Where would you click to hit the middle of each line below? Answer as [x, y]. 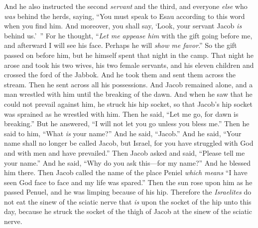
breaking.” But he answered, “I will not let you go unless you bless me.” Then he [127, 123]
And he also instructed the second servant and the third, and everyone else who [126, 6]
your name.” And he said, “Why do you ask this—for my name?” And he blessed [128, 162]
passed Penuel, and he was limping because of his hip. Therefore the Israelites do [128, 192]
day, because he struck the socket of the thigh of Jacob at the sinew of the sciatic [128, 211]
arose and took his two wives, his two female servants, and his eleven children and [129, 65]
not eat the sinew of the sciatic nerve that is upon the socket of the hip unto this [128, 201]
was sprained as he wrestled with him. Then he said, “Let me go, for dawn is [121, 114]
